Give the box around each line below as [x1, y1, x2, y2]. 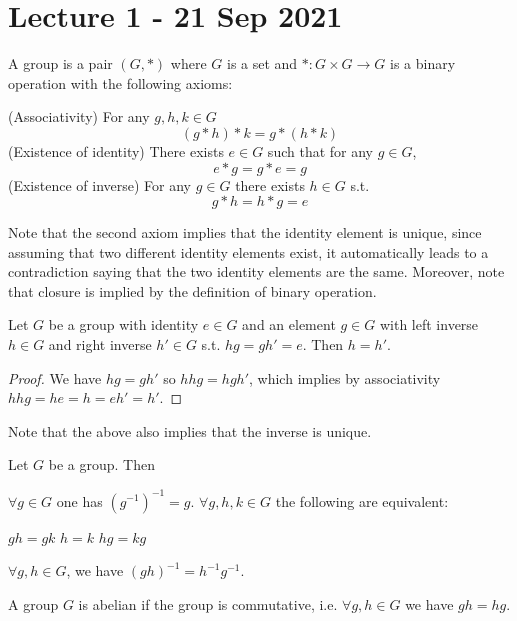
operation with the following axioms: [8, 72, 233, 93]
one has [56, 490, 103, 511]
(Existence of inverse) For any [8, 174, 192, 195]
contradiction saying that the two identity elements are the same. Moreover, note [8, 261, 505, 282]
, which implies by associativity [249, 367, 441, 388]
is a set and [226, 53, 298, 74]
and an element [242, 314, 336, 335]
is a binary [390, 53, 456, 74]
